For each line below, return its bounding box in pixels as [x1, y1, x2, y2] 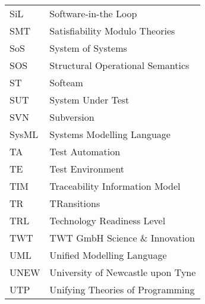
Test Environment [49, 162, 125, 175]
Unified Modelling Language [49, 248, 167, 262]
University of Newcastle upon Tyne [49, 265, 196, 279]
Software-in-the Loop [49, 7, 137, 20]
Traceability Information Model [49, 179, 181, 193]
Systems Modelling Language [49, 127, 171, 141]
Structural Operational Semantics [49, 58, 190, 72]
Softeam [49, 76, 83, 89]
